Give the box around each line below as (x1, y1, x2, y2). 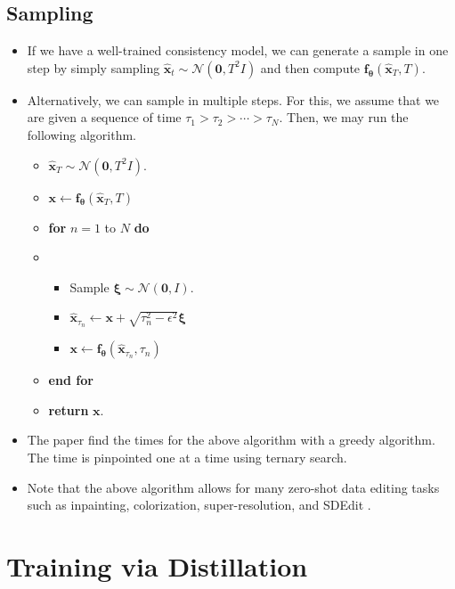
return (48, 400, 89, 419)
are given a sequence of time (27, 108, 182, 127)
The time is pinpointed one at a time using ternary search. (27, 448, 347, 466)
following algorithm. (27, 125, 136, 143)
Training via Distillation (6, 547, 308, 584)
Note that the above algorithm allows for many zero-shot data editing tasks (27, 478, 440, 496)
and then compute (260, 58, 361, 77)
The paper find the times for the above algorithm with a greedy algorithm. (27, 430, 435, 449)
